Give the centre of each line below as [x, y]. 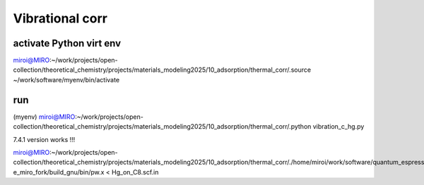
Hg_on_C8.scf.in [135, 172]
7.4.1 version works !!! [44, 139]
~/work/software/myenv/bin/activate [66, 79]
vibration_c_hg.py [338, 127]
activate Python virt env [67, 43]
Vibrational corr [60, 18]
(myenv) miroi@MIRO [44, 117]
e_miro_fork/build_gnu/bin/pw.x [59, 172]
